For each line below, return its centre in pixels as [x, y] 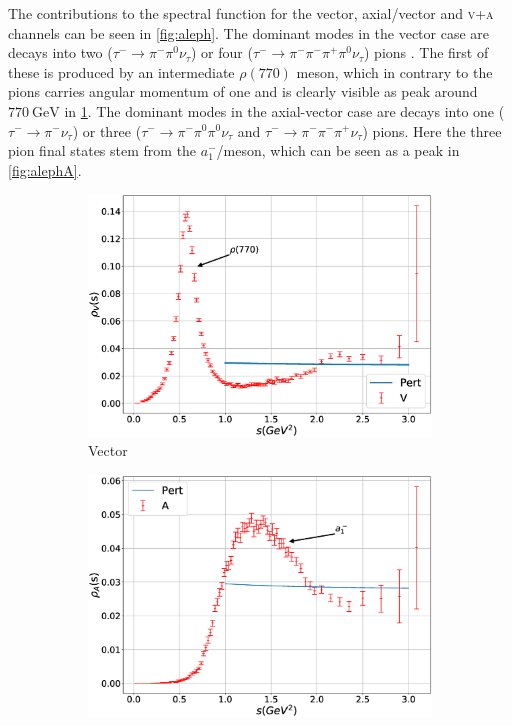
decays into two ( [60, 52]
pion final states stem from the [102, 150]
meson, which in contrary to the [394, 71]
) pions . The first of [426, 52]
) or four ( [221, 52]
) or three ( [107, 130]
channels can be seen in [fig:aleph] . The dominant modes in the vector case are [249, 32]
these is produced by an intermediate [121, 71]
